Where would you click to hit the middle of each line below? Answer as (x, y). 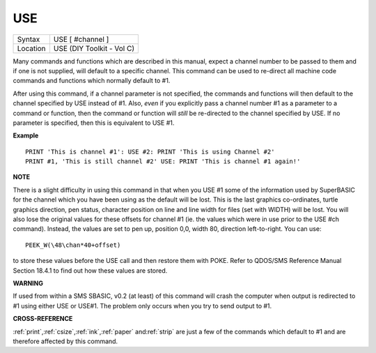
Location (31, 48)
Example (26, 135)
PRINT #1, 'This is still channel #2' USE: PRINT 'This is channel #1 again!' (163, 162)
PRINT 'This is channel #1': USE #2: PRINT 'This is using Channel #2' (150, 151)
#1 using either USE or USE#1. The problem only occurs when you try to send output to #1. (142, 306)
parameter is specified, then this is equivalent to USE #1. (94, 123)
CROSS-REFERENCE (43, 319)
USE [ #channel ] (81, 39)
